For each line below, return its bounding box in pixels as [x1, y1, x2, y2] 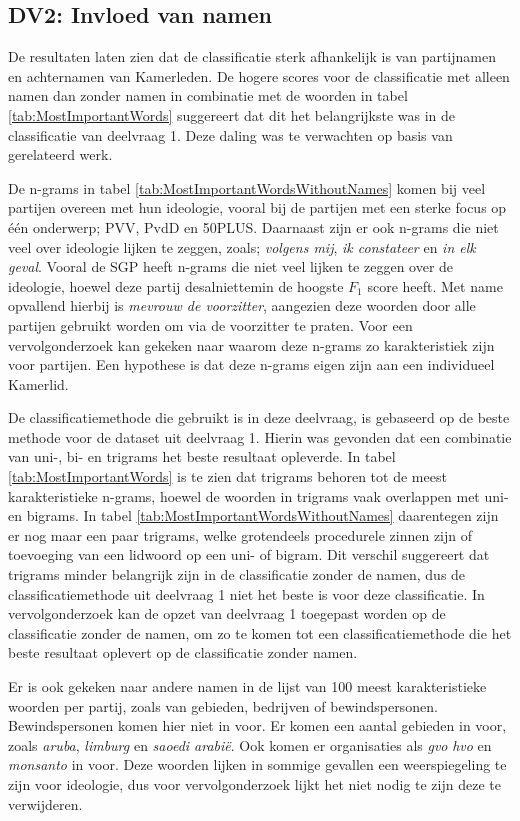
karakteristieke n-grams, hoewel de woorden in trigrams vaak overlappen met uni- [8, 485, 509, 506]
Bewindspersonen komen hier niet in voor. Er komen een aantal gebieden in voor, [8, 715, 507, 736]
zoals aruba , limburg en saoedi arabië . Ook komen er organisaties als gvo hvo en [8, 734, 492, 755]
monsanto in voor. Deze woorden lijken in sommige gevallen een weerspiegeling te [8, 754, 507, 775]
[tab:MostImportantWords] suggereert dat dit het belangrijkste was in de [8, 104, 456, 125]
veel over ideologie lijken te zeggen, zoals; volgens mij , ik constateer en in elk [8, 236, 476, 257]
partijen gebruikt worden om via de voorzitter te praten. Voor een [8, 314, 413, 335]
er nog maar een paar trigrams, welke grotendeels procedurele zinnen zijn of [8, 524, 473, 545]
